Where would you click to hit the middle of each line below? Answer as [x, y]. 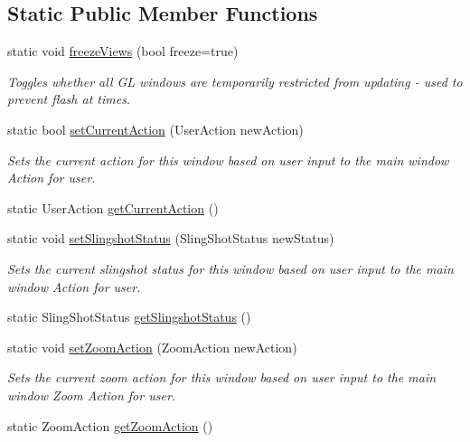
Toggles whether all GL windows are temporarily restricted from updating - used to [235, 81]
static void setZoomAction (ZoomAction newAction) [152, 347]
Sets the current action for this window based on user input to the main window [228, 160]
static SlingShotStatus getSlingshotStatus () [129, 317]
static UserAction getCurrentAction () [113, 207]
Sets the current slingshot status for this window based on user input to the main [230, 268]
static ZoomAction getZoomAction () [110, 425]
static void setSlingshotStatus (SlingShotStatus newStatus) [171, 238]
